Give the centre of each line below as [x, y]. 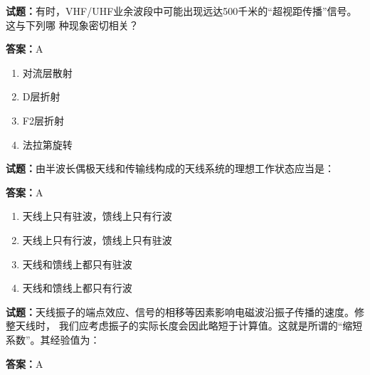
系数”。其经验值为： [53, 339]
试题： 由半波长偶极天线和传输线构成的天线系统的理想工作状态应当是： [170, 168]
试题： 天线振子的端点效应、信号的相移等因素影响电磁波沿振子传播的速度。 [180, 311]
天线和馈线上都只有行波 [77, 288]
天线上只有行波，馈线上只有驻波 [97, 239]
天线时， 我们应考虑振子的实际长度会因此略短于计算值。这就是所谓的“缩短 [189, 326]
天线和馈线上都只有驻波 [77, 264]
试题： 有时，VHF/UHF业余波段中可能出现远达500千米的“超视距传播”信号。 [181, 11]
